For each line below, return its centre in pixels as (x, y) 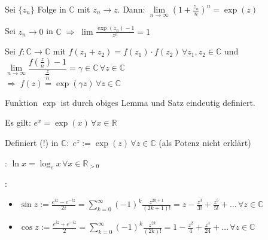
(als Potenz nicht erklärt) (205, 142)
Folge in (52, 9)
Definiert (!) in (32, 142)
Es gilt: (18, 122)
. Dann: (131, 9)
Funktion (22, 102)
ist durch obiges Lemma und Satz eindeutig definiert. (158, 102)
